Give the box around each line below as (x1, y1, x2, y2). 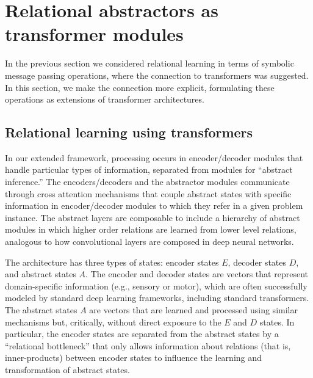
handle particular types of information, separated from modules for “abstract (5, 163, 293, 176)
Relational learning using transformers (5, 123, 253, 142)
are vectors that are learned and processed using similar (89, 303, 298, 316)
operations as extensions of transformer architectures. (5, 93, 204, 106)
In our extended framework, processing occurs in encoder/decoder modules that (5, 151, 303, 164)
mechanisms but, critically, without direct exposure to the (5, 315, 221, 328)
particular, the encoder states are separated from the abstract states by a (5, 327, 279, 340)
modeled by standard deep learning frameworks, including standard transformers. (5, 291, 309, 304)
